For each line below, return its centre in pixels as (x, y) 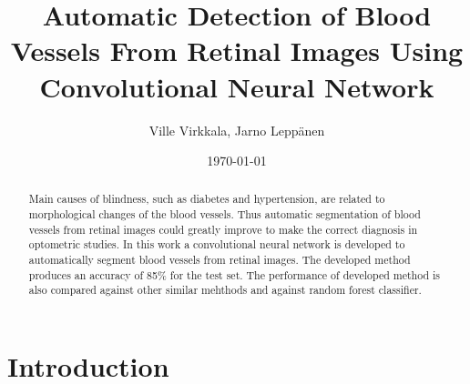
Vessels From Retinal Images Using (237, 51)
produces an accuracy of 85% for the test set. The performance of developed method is (235, 274)
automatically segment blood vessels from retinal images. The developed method (220, 260)
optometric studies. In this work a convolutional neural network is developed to (217, 244)
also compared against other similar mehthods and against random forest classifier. (225, 290)
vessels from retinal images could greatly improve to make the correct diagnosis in (223, 229)
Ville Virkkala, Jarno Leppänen (237, 130)
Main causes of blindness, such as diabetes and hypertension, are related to (207, 199)
